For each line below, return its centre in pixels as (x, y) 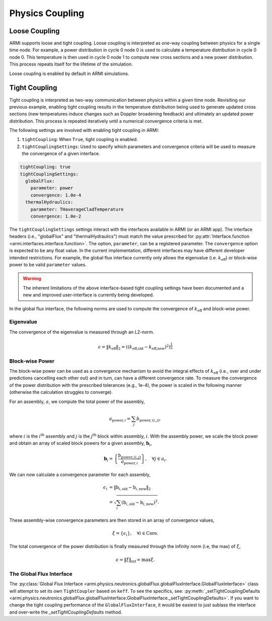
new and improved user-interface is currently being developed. (88, 295)
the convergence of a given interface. (61, 154)
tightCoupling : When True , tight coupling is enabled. (80, 140)
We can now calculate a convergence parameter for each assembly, (80, 475)
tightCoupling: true (45, 167)
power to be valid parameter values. (48, 264)
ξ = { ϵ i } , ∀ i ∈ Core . (135, 534)
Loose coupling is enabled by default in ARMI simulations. (69, 74)
